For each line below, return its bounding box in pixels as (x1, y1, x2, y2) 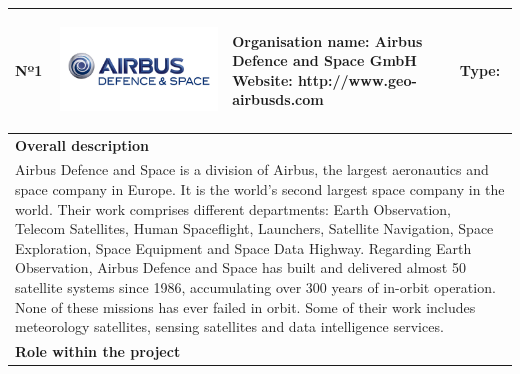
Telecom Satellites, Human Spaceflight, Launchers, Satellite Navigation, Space (15, 218, 494, 239)
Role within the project (15, 340, 181, 361)
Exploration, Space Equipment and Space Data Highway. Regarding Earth (15, 237, 472, 258)
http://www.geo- (298, 69, 417, 90)
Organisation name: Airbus (232, 30, 423, 51)
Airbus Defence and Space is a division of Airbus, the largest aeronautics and (15, 159, 489, 180)
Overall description (15, 134, 149, 155)
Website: (232, 69, 293, 90)
